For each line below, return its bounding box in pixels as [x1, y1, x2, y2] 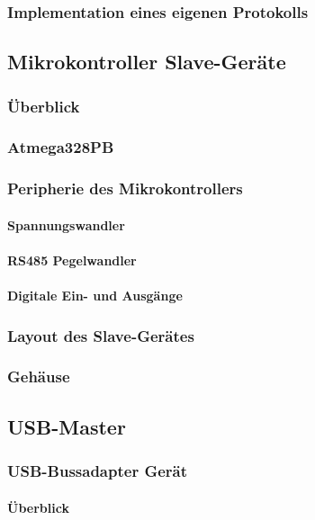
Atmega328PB [7, 136, 114, 158]
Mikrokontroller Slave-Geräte [7, 48, 286, 76]
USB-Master [7, 412, 126, 440]
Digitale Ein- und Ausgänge [7, 286, 183, 305]
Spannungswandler [7, 215, 125, 234]
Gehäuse [7, 365, 70, 388]
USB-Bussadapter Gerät [7, 460, 188, 482]
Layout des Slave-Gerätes [7, 324, 194, 346]
